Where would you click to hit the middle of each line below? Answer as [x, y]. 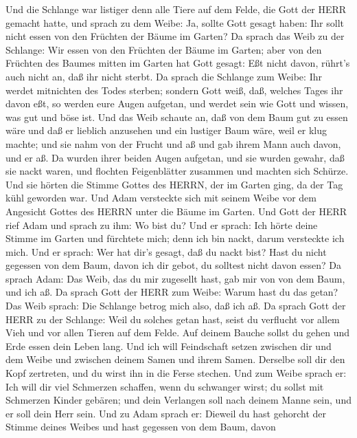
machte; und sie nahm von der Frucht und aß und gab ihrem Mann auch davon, [173, 143]
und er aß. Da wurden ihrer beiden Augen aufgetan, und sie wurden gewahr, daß [175, 157]
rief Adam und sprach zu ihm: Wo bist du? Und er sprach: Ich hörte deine [162, 225]
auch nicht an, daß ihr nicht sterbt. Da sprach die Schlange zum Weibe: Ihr [164, 76]
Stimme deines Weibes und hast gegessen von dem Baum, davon [141, 427]
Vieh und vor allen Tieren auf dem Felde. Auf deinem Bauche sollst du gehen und [178, 332]
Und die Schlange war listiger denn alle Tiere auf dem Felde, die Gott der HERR [176, 9]
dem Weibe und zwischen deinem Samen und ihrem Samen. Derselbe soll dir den [175, 359]
